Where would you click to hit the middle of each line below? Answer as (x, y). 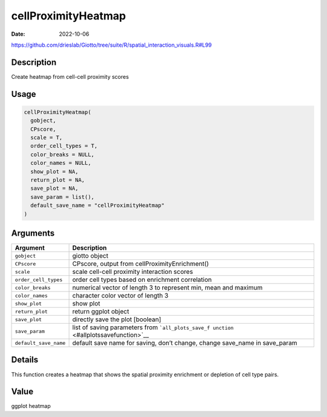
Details (25, 360)
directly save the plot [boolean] (117, 319)
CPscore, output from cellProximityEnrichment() (140, 264)
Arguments (33, 233)
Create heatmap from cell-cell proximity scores (70, 76)
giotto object (90, 256)
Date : (18, 34)
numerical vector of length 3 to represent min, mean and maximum (167, 288)
